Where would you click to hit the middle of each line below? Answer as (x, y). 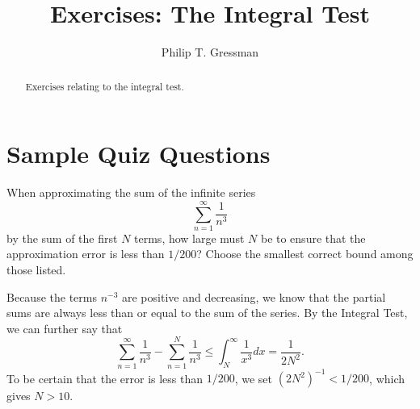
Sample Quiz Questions (139, 154)
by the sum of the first (62, 238)
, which (387, 378)
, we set (254, 378)
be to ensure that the (313, 238)
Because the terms (52, 296)
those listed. (36, 270)
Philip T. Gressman (210, 52)
